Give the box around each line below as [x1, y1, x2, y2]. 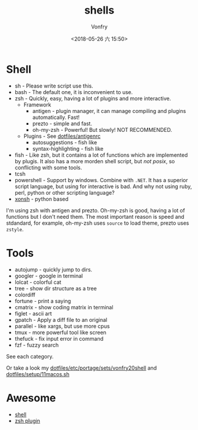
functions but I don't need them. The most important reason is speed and [6, 213, 184, 220]
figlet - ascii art [14, 310, 52, 317]
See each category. [6, 353, 54, 360]
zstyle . [6, 225, 24, 232]
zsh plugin [14, 417, 40, 424]
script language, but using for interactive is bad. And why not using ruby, [14, 183, 192, 190]
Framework [23, 101, 51, 108]
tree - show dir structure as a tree [14, 284, 97, 292]
